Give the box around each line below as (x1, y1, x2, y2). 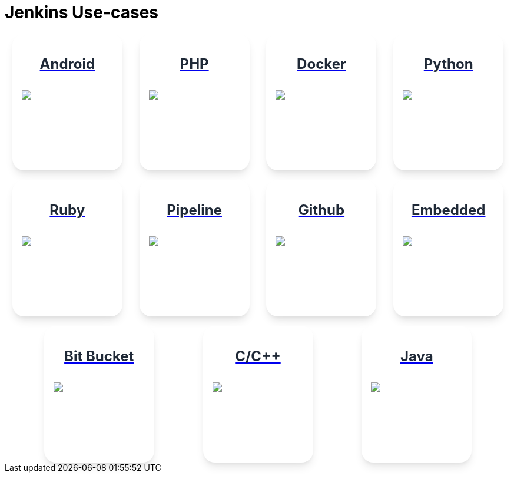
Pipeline (167, 201, 222, 219)
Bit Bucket (64, 347, 134, 365)
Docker (297, 55, 346, 72)
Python (423, 55, 473, 72)
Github (298, 201, 345, 219)
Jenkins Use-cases (5, 2, 159, 22)
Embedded (411, 201, 486, 219)
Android (39, 55, 95, 72)
